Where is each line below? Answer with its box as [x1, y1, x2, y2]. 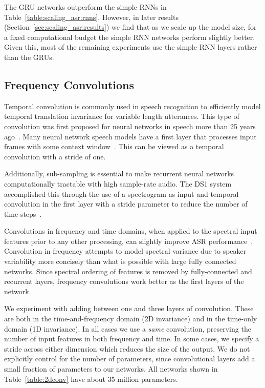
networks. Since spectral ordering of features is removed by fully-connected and [4, 266, 252, 276]
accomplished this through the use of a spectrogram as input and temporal [4, 188, 239, 199]
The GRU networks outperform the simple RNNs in [4, 2, 167, 12]
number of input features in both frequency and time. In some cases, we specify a [4, 333, 259, 344]
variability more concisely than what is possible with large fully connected [4, 256, 236, 267]
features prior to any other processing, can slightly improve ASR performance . [4, 235, 253, 246]
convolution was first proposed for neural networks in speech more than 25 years [4, 120, 256, 131]
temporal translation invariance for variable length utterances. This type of [4, 111, 239, 121]
